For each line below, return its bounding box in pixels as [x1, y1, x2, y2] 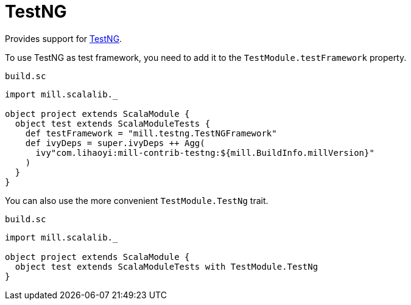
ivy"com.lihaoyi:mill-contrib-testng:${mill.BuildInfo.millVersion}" [35, 147, 374, 158]
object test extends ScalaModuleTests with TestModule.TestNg [15, 261, 318, 272]
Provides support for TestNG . [5, 33, 122, 44]
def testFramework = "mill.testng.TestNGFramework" [25, 128, 277, 138]
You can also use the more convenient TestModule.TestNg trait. [5, 195, 269, 206]
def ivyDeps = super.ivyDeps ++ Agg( [25, 138, 205, 148]
